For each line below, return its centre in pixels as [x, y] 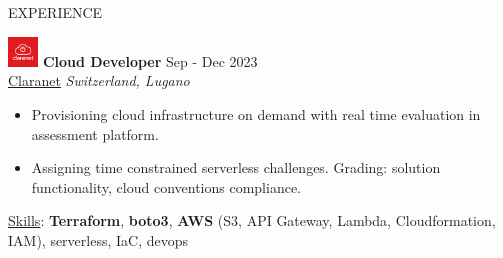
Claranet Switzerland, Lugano [99, 80]
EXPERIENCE [55, 12]
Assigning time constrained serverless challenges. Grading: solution [236, 167]
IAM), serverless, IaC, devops [98, 239]
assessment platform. [95, 133]
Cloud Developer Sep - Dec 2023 [150, 60]
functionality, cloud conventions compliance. [166, 186]
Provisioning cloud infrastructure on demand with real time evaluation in [256, 114]
